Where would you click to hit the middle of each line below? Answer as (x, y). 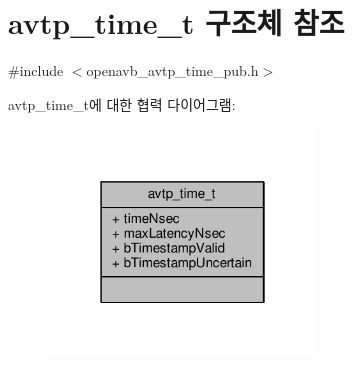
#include (36, 70)
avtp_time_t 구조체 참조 (176, 22)
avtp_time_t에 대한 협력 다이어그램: (122, 103)
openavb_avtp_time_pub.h (172, 70)
